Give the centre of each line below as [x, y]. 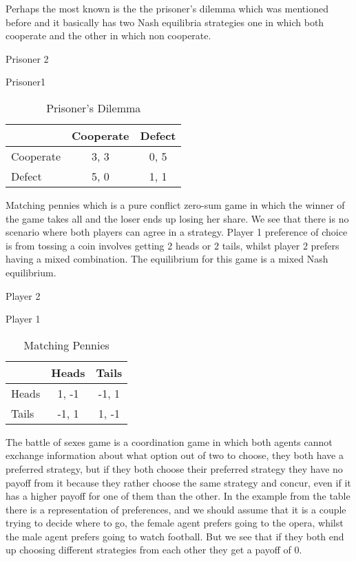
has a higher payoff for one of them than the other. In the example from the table [178, 496]
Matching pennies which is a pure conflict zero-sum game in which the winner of [175, 204]
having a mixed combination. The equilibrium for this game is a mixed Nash [167, 259]
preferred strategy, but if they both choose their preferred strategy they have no [174, 468]
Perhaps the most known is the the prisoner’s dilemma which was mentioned [167, 8]
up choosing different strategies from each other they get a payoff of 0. [154, 550]
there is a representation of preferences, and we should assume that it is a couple [176, 509]
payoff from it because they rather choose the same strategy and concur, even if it [178, 482]
